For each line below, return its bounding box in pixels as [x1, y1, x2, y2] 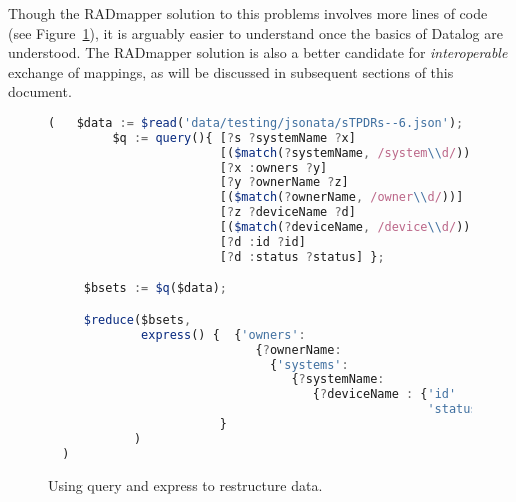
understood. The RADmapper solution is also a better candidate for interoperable [8, 42, 508, 63]
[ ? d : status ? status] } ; [219, 249, 385, 264]
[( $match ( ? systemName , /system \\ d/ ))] [219, 145, 478, 160]
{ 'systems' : [269, 357, 349, 372]
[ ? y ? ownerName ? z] [219, 175, 349, 190]
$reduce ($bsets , [83, 312, 192, 327]
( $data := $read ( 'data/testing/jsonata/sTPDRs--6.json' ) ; [48, 115, 464, 130]
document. [8, 81, 72, 102]
